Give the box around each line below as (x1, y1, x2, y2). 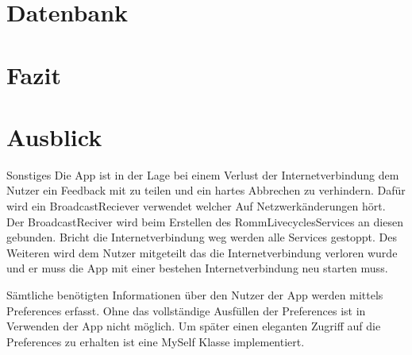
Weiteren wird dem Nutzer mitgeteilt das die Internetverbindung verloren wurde (6, 244, 398, 260)
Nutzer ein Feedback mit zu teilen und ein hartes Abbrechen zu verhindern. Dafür (6, 182, 406, 199)
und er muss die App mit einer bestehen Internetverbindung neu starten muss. (6, 260, 388, 276)
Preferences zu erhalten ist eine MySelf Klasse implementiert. (6, 333, 305, 349)
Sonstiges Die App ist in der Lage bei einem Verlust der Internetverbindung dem (6, 166, 399, 183)
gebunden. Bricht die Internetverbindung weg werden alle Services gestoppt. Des (6, 229, 397, 245)
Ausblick (6, 120, 102, 152)
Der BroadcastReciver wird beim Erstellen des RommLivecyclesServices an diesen (6, 213, 403, 230)
